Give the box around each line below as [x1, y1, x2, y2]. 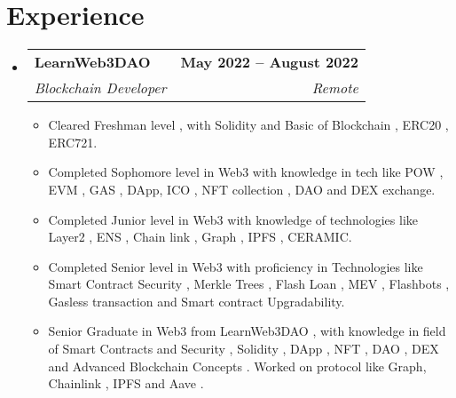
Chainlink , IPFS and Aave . [48, 374, 204, 393]
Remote [311, 77, 358, 99]
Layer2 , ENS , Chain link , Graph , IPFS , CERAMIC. [48, 227, 352, 246]
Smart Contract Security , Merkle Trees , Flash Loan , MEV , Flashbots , [48, 275, 450, 293]
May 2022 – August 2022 [180, 52, 358, 73]
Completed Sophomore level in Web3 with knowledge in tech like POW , [48, 163, 444, 181]
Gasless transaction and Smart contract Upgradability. [48, 291, 345, 310]
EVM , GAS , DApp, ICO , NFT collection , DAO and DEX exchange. [48, 179, 436, 198]
